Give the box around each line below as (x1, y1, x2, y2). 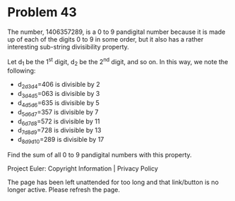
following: (7, 66, 36, 75)
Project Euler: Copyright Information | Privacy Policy (7, 164, 159, 173)
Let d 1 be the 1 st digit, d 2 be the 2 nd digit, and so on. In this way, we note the (7, 56, 229, 68)
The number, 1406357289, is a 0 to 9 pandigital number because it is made (7, 28, 226, 36)
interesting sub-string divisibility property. (7, 42, 129, 51)
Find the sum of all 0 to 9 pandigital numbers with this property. (7, 150, 192, 159)
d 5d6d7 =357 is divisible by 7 (17, 107, 99, 118)
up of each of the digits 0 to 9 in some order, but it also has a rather (7, 35, 204, 43)
